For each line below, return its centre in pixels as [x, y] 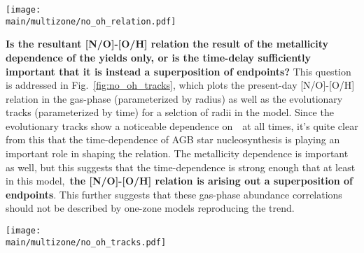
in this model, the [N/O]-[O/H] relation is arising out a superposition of [180, 181]
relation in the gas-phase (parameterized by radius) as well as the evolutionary [174, 98]
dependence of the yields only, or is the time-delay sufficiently [158, 57]
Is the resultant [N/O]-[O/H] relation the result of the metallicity [167, 44]
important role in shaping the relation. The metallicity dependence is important [177, 153]
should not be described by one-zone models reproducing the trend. [150, 208]
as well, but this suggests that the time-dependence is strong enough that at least [181, 167]
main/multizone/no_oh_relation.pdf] [91, 21]
